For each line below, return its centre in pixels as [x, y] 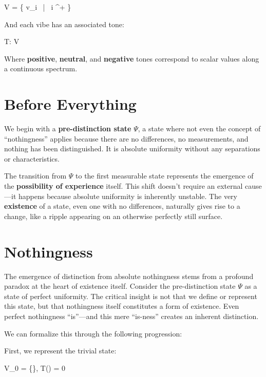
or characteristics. [32, 158]
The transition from [35, 176]
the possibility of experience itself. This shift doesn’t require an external [123, 186]
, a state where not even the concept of [199, 128]
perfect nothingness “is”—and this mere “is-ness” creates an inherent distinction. [131, 316]
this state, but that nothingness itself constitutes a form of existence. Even [122, 306]
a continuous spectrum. [41, 68]
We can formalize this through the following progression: [93, 333]
